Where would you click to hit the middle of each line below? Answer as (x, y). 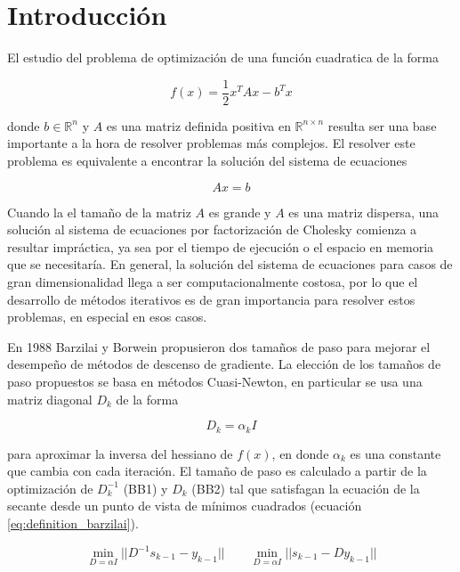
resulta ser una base (382, 125)
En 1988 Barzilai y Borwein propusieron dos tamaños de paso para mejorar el (219, 346)
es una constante (395, 453)
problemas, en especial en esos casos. (107, 317)
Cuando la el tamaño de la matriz (99, 212)
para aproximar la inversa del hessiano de (120, 453)
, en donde (300, 453)
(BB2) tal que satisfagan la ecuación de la (306, 488)
